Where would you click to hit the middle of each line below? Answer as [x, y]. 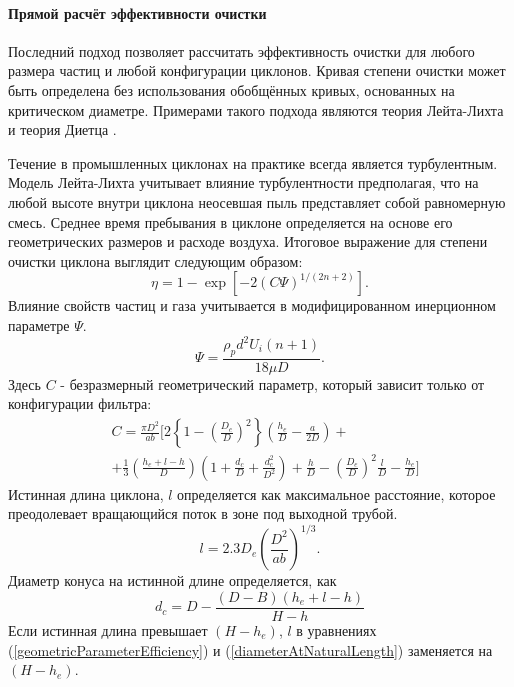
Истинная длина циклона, [86, 493]
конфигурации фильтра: [80, 403]
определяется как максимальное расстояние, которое [336, 493]
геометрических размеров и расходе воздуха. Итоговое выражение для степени [248, 241]
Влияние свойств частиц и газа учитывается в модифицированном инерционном [252, 305]
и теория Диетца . [62, 129]
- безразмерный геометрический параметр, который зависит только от [272, 383]
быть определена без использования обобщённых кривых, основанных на [231, 89]
